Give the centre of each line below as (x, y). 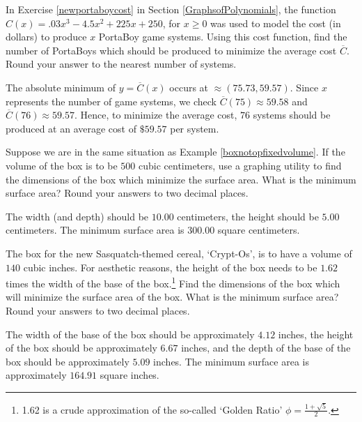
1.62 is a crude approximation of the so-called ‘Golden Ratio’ (152, 409)
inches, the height (316, 334)
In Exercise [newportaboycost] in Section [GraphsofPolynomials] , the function (171, 9)
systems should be (292, 115)
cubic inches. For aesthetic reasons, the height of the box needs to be (170, 267)
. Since (304, 87)
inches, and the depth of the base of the (266, 348)
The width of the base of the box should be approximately (130, 334)
